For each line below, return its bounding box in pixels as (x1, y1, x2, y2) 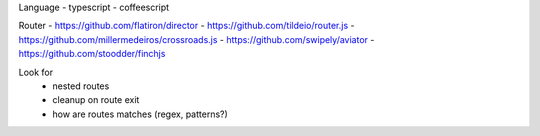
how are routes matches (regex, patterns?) (52, 108, 229, 120)
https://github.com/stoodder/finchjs (18, 48, 166, 60)
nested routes (52, 80, 110, 92)
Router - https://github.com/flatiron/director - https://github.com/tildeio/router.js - (18, 20, 355, 32)
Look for (18, 66, 54, 78)
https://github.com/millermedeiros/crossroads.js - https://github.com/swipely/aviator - (18, 33, 375, 45)
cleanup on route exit (52, 94, 140, 106)
